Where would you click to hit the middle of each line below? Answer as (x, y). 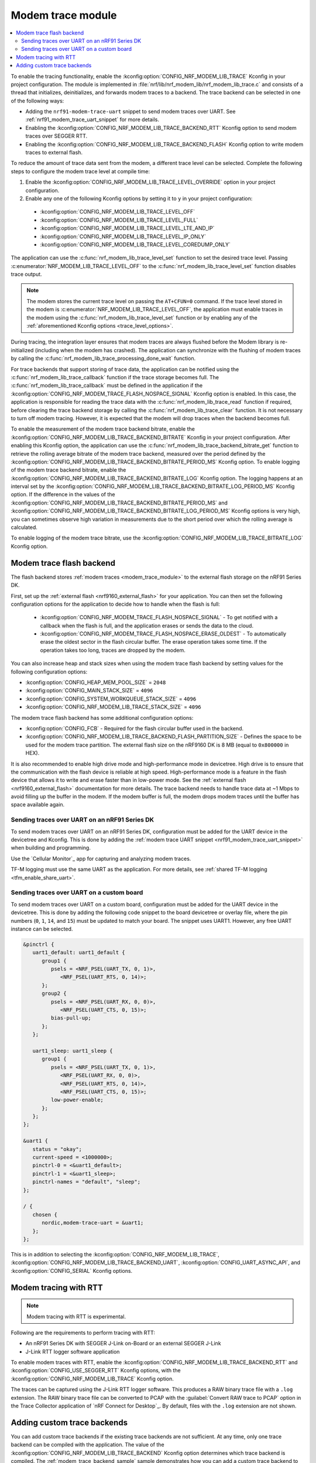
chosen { (45, 1215)
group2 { (54, 994)
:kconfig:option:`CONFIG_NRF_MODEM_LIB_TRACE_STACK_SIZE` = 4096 (113, 707)
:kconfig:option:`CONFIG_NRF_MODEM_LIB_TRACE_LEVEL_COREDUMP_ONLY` (135, 244)
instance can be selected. (42, 929)
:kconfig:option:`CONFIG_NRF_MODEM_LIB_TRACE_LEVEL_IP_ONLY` (123, 236)
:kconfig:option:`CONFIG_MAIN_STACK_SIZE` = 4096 (89, 691)
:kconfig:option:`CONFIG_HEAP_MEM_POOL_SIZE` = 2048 (96, 682)
